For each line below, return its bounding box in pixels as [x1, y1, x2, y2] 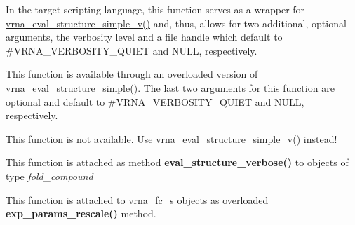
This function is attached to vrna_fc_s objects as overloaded [6, 192, 269, 207]
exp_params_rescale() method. [6, 206, 156, 221]
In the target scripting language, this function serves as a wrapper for [6, 2, 305, 16]
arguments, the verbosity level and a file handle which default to [6, 29, 283, 44]
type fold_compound [6, 168, 93, 183]
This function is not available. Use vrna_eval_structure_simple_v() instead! [6, 131, 337, 146]
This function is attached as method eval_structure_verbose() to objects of [6, 155, 349, 170]
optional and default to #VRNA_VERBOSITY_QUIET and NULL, [6, 94, 304, 109]
